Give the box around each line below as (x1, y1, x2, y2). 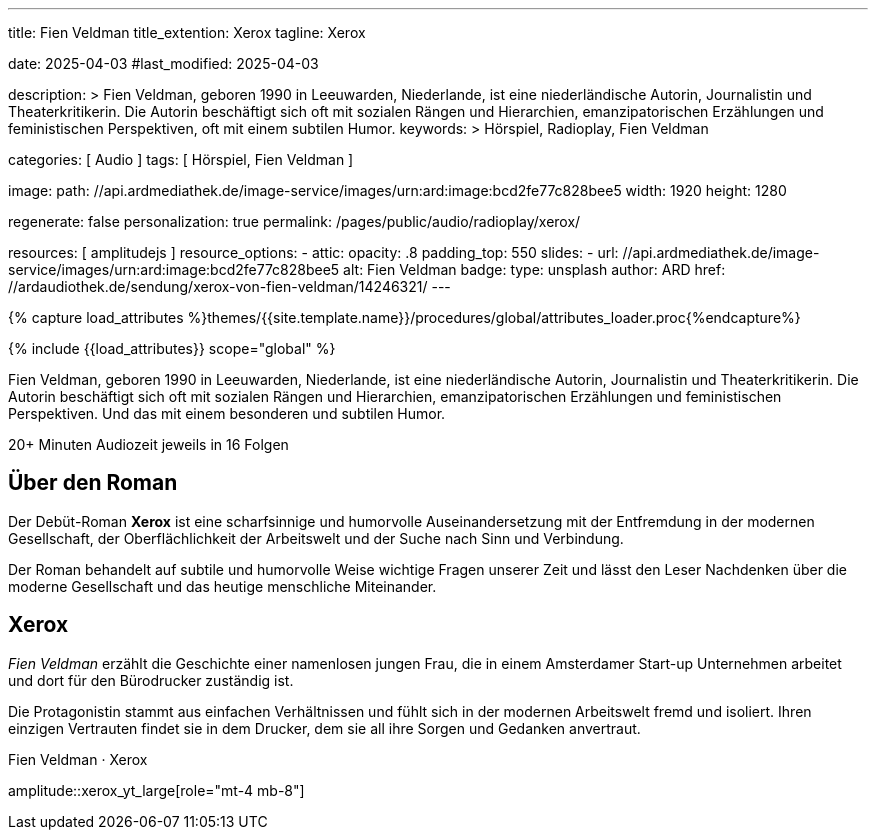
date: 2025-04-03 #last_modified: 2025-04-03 (8, 55, 319, 72)
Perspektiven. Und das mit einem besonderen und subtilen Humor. (8, 405, 446, 422)
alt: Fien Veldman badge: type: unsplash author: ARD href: (343, 261, 726, 278)
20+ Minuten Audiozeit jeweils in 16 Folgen (8, 436, 289, 453)
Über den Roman (8, 470, 178, 496)
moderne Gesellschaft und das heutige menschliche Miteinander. (8, 577, 437, 595)
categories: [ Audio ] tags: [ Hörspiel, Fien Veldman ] (8, 151, 354, 168)
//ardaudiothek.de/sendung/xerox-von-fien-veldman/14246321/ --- (8, 278, 451, 295)
